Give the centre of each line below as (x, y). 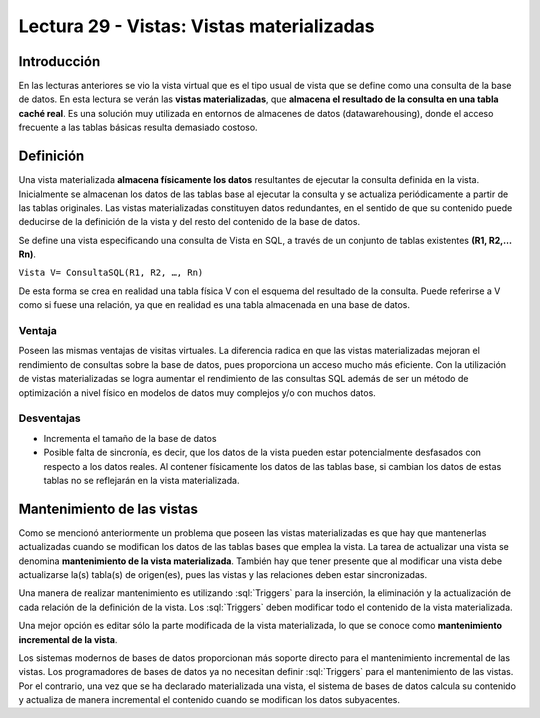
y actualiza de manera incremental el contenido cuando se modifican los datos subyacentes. (209, 700)
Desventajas (49, 418)
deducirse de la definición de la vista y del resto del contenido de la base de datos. (189, 222)
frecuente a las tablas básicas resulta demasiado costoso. (138, 127)
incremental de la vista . (68, 639)
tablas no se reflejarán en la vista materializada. (141, 480)
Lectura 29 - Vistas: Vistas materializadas (196, 26)
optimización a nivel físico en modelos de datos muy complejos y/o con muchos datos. (197, 392)
